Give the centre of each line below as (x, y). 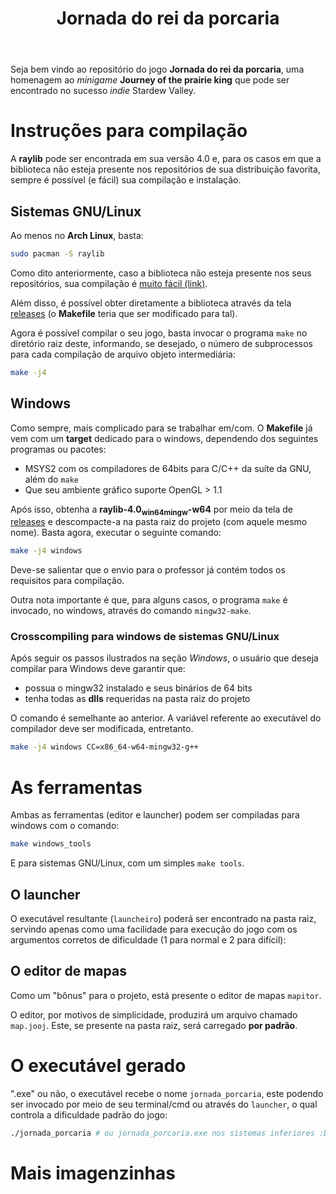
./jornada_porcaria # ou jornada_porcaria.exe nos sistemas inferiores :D (169, 1133)
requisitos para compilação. (67, 581)
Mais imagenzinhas (93, 1173)
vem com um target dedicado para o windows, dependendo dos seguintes (164, 438)
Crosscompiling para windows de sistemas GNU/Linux (145, 637)
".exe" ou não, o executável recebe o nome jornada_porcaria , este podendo (167, 1093)
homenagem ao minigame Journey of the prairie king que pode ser (150, 80)
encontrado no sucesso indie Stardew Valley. (103, 91)
